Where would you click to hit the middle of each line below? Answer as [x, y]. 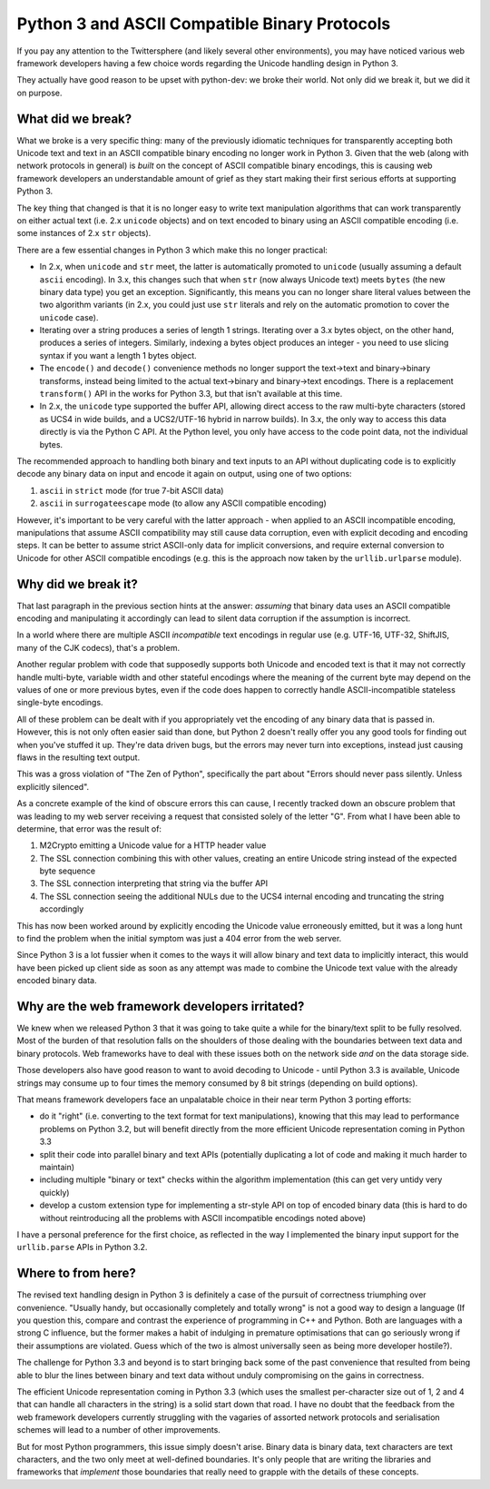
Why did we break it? [77, 584]
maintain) [57, 1167]
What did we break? [74, 118]
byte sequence [67, 871]
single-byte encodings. [60, 703]
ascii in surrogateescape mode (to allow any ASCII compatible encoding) [183, 503]
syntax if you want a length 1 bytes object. [118, 355]
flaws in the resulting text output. [78, 757]
